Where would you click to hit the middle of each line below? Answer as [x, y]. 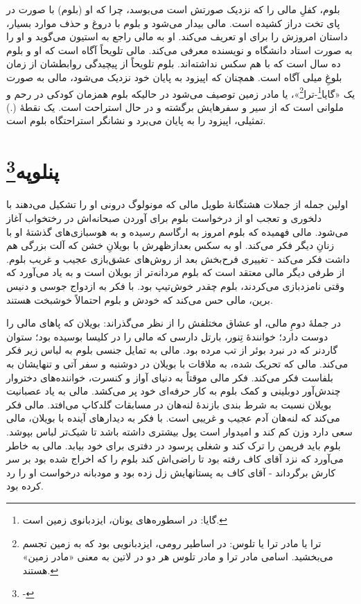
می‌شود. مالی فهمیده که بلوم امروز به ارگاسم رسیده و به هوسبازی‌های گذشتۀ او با [177, 231]
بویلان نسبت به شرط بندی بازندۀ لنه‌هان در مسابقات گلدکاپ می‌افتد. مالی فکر [169, 404]
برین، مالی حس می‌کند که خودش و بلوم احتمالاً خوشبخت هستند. [140, 299]
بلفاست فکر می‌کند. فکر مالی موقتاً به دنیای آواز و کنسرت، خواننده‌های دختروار [170, 377]
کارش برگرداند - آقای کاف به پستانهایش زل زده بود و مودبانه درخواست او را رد [171, 472]
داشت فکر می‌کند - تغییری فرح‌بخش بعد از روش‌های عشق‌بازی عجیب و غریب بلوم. [178, 258]
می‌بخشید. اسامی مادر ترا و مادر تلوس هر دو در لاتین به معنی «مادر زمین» [178, 556]
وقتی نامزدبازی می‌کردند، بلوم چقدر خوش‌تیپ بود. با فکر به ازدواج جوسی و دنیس [175, 286]
